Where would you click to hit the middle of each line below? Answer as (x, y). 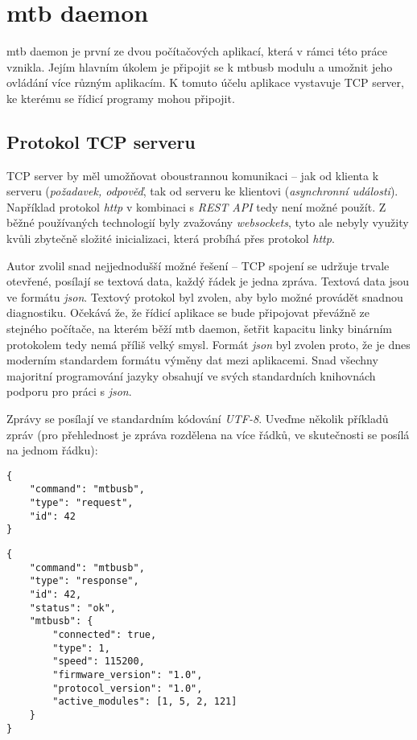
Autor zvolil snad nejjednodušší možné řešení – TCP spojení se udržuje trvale (198, 265)
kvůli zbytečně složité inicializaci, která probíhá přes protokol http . (171, 238)
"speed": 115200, (99, 662)
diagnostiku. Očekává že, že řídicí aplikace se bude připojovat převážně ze (188, 312)
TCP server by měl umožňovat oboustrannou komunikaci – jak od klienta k (193, 175)
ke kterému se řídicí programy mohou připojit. (121, 98)
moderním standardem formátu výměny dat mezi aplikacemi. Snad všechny (192, 360)
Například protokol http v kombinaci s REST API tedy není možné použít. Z (196, 206)
